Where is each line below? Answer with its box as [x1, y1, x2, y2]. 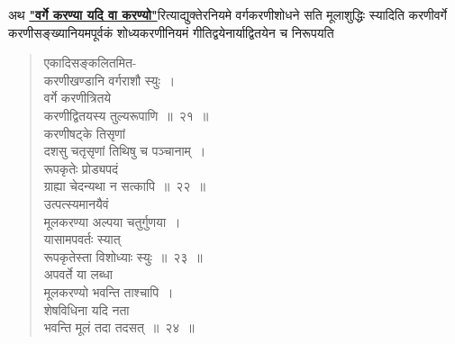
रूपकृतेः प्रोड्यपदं [43, 158, 119, 177]
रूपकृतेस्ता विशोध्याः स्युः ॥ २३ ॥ [43, 247, 203, 266]
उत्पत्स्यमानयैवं [43, 194, 109, 213]
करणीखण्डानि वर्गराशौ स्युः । [43, 70, 176, 89]
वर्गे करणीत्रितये [43, 88, 112, 107]
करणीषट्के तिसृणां [43, 123, 125, 142]
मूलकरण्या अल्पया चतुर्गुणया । [43, 212, 181, 231]
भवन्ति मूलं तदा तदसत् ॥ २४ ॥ [43, 318, 195, 337]
